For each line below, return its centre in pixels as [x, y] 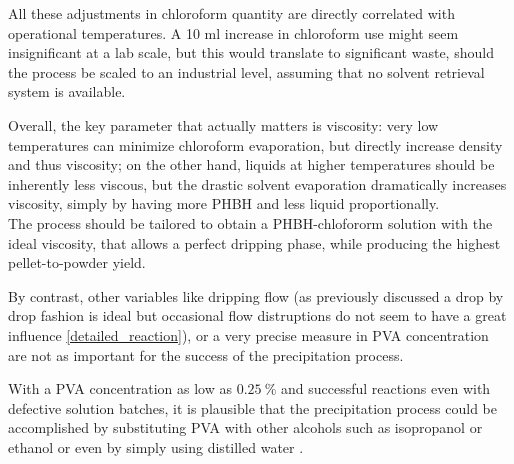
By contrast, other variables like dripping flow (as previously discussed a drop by [256, 295]
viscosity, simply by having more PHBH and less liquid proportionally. [224, 203]
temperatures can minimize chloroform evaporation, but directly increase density [255, 144]
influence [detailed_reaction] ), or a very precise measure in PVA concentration [248, 334]
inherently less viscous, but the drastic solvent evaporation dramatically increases [257, 183]
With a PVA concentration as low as [120, 388]
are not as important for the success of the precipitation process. [206, 354]
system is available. [67, 91]
